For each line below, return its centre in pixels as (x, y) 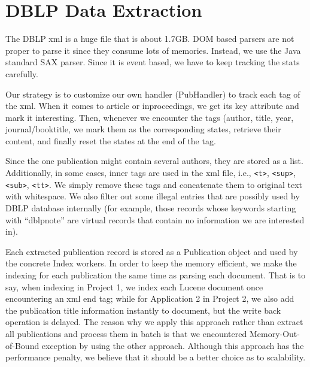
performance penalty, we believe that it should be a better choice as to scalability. (156, 357)
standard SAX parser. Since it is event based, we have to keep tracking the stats (153, 62)
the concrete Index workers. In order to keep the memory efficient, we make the (151, 263)
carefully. (22, 73)
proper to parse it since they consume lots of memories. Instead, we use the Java (153, 50)
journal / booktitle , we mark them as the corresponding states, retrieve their (143, 129)
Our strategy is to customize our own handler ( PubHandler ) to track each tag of (153, 94)
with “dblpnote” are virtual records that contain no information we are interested (155, 219)
